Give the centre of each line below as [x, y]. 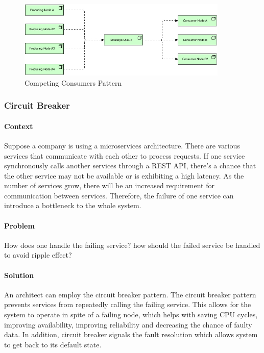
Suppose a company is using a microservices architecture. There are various [122, 145]
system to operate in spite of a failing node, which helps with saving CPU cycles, [131, 314]
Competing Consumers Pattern [73, 82]
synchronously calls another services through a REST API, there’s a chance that [130, 166]
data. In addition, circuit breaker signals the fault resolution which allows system [131, 334]
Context [19, 126]
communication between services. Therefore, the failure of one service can [119, 195]
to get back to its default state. [53, 344]
